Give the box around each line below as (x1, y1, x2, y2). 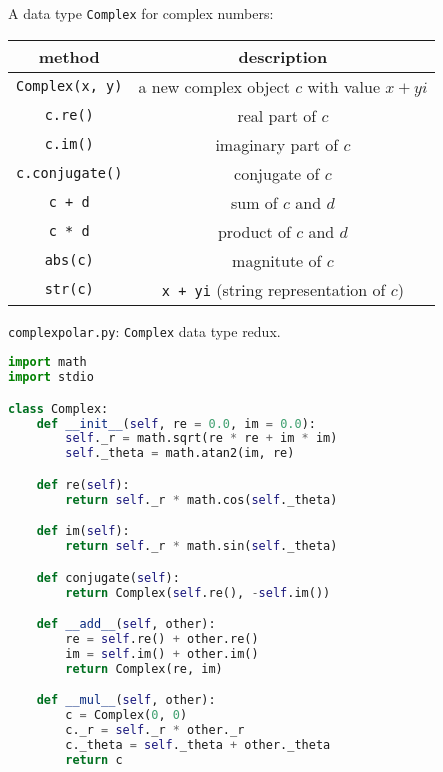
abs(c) (44, 252, 94, 269)
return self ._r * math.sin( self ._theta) (65, 539, 338, 554)
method (38, 44, 100, 68)
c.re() (44, 107, 94, 124)
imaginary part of (215, 132, 339, 156)
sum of (231, 190, 278, 214)
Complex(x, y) (16, 78, 123, 95)
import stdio (8, 370, 94, 385)
